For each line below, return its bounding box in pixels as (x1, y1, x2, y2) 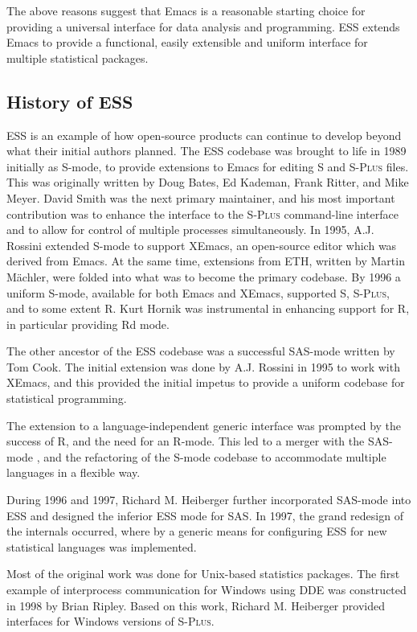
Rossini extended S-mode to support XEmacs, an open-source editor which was (6, 236, 397, 253)
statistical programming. (6, 390, 127, 407)
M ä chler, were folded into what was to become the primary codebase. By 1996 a (6, 268, 401, 285)
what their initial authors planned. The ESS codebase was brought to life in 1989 (6, 142, 407, 159)
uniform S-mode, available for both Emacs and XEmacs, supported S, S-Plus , (6, 284, 390, 301)
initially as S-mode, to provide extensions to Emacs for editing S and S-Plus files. (6, 158, 409, 174)
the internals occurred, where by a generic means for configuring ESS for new (6, 523, 387, 540)
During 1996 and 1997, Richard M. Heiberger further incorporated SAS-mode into (6, 491, 411, 508)
